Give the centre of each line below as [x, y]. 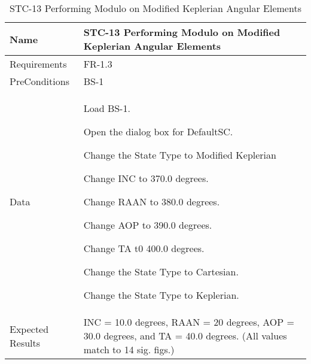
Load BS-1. [107, 108]
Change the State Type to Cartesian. [161, 272]
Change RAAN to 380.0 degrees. [152, 201]
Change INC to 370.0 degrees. [146, 178]
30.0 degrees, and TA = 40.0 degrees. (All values [185, 336]
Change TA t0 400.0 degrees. [144, 248]
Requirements [38, 64]
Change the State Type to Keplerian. [161, 295]
